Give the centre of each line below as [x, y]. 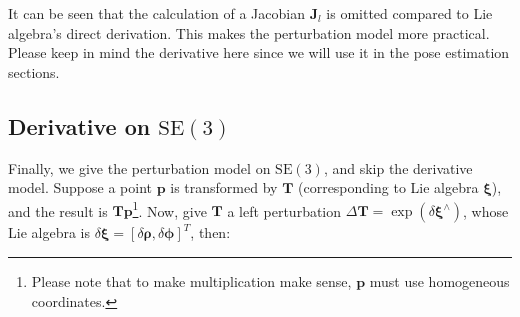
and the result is [58, 210]
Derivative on [79, 125]
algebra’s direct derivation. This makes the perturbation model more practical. [249, 32]
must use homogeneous [439, 281]
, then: [210, 232]
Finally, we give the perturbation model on [139, 167]
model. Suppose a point [80, 187]
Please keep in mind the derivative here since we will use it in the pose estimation [259, 52]
